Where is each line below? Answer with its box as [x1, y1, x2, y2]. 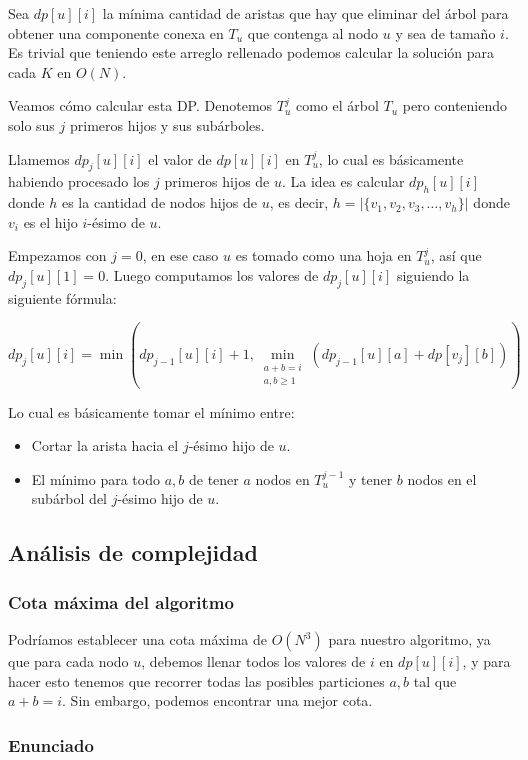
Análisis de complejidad [8, 537, 258, 568]
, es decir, [269, 192, 329, 213]
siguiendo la [396, 264, 470, 285]
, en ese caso [142, 245, 219, 266]
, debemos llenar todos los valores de [141, 651, 366, 672]
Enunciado [8, 732, 94, 757]
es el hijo [23, 211, 78, 232]
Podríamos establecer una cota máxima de [8, 629, 268, 650]
